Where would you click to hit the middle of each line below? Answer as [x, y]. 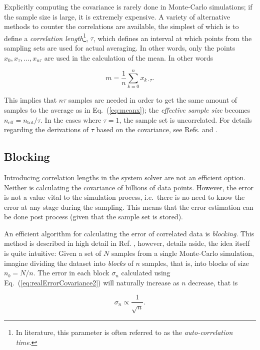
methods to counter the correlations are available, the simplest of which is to [121, 26]
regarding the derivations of [46, 129]
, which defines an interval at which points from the [172, 38]
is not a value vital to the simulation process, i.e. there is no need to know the [124, 197]
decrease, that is [213, 282]
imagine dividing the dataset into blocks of [69, 263]
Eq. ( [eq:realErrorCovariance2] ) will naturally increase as [92, 282]
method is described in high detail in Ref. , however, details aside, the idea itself [127, 243]
